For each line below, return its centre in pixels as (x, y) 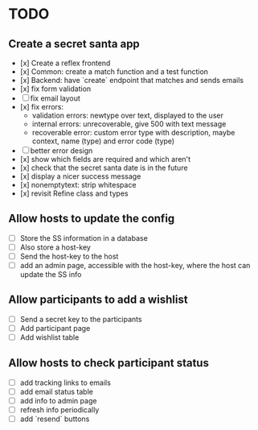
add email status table (57, 391)
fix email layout (55, 98)
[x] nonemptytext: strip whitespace (78, 185)
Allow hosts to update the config (92, 219)
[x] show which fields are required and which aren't (105, 159)
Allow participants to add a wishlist (98, 300)
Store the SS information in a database (84, 238)
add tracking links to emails (65, 382)
